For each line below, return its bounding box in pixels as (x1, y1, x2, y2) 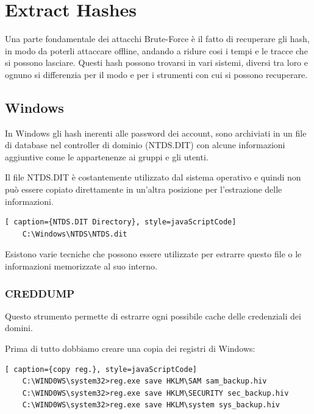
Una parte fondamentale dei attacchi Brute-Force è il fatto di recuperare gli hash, (5, 32, 310, 45)
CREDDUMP (5, 285, 75, 301)
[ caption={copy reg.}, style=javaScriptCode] (5, 365, 197, 374)
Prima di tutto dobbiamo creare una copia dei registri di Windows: (5, 342, 255, 355)
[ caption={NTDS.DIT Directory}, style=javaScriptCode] (5, 218, 237, 227)
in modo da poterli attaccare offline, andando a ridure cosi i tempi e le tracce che (5, 44, 308, 57)
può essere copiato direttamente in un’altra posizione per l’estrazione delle (5, 183, 282, 196)
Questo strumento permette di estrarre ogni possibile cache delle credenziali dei (5, 309, 301, 322)
